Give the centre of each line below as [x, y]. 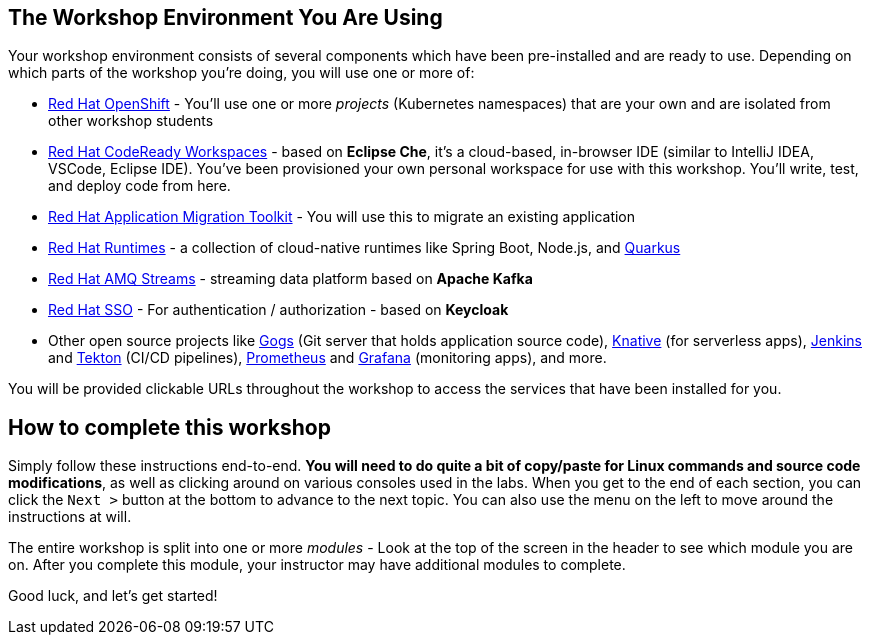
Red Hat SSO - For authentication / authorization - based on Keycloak [278, 310]
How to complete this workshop [169, 427]
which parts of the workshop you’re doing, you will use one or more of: [241, 73]
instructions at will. [70, 517]
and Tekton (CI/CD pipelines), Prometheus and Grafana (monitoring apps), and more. [327, 358]
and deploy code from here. [139, 186]
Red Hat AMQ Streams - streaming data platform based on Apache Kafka [290, 279]
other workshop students [131, 121]
